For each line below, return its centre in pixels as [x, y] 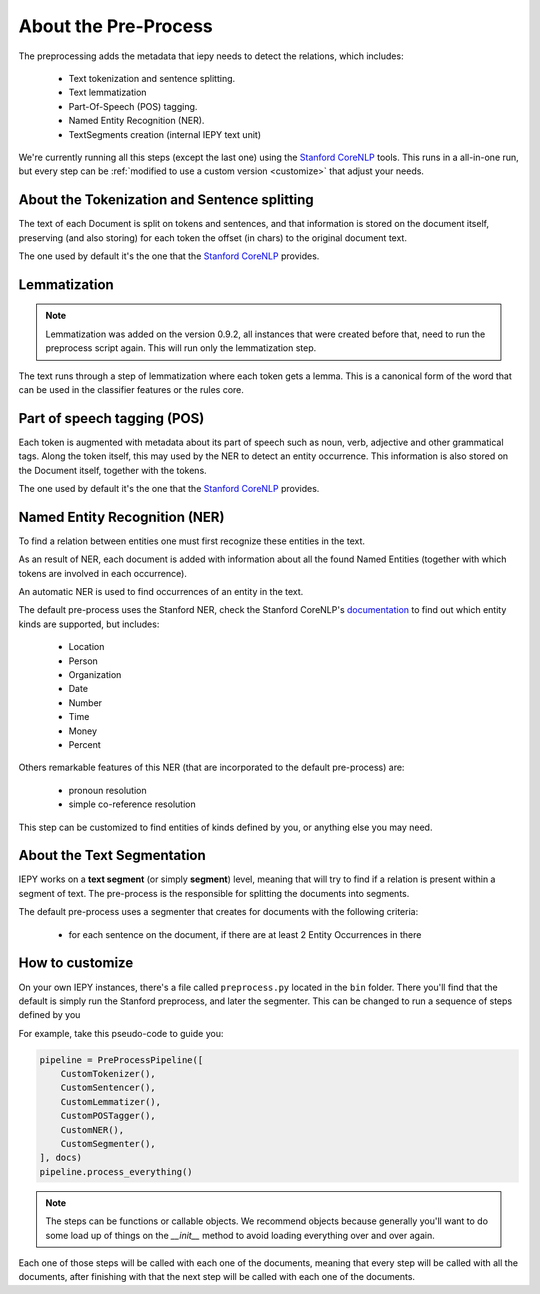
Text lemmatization [107, 92]
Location [86, 647]
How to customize [76, 963]
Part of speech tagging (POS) [111, 418]
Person [83, 661]
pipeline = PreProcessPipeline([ [121, 1059]
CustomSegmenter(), [108, 1144]
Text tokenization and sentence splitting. [152, 78]
